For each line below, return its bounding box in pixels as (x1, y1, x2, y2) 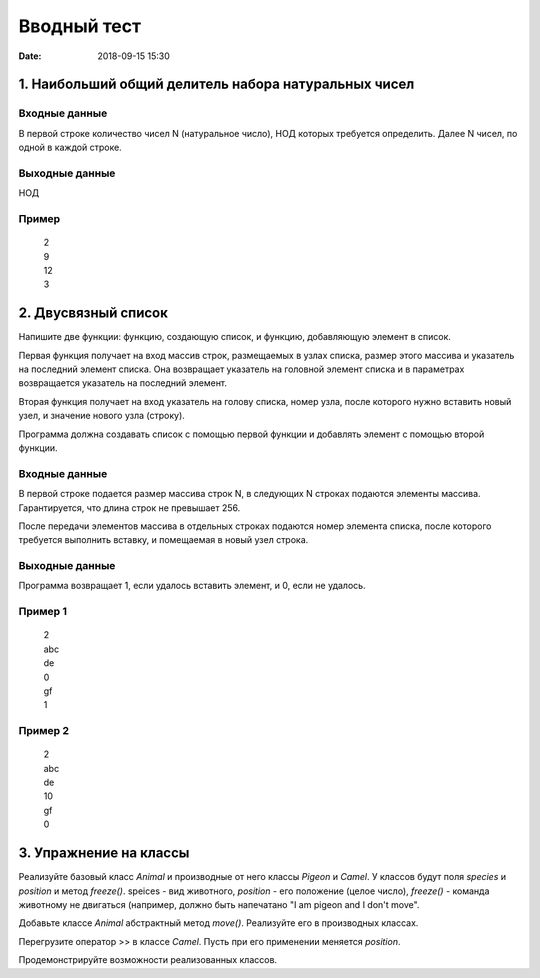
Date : (18, 50, 42, 62)
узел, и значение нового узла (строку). (18, 410, 185, 422)
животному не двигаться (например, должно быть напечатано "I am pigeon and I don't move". (18, 898, 420, 910)
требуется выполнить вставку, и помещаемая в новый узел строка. (18, 534, 309, 546)
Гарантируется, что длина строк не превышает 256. (18, 501, 241, 514)
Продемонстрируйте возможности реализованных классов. (18, 954, 278, 966)
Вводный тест (18, 15, 142, 37)
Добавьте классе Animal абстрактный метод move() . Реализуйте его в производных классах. (18, 917, 419, 929)
